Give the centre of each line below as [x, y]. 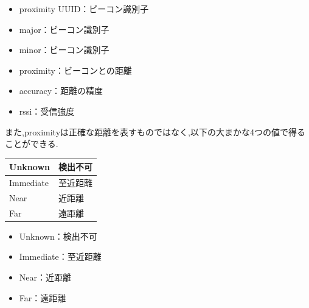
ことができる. [32, 144]
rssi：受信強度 [47, 111]
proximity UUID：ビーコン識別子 [84, 9]
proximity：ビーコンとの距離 [75, 70]
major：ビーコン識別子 [64, 29]
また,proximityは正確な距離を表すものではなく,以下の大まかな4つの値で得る [155, 131]
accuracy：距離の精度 [61, 91]
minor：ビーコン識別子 [64, 50]
